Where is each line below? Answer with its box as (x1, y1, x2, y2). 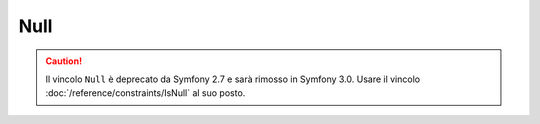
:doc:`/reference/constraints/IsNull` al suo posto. (45, 87, 246, 99)
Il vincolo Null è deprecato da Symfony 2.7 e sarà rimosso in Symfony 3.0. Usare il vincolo (45, 73, 420, 85)
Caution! (45, 55, 83, 67)
